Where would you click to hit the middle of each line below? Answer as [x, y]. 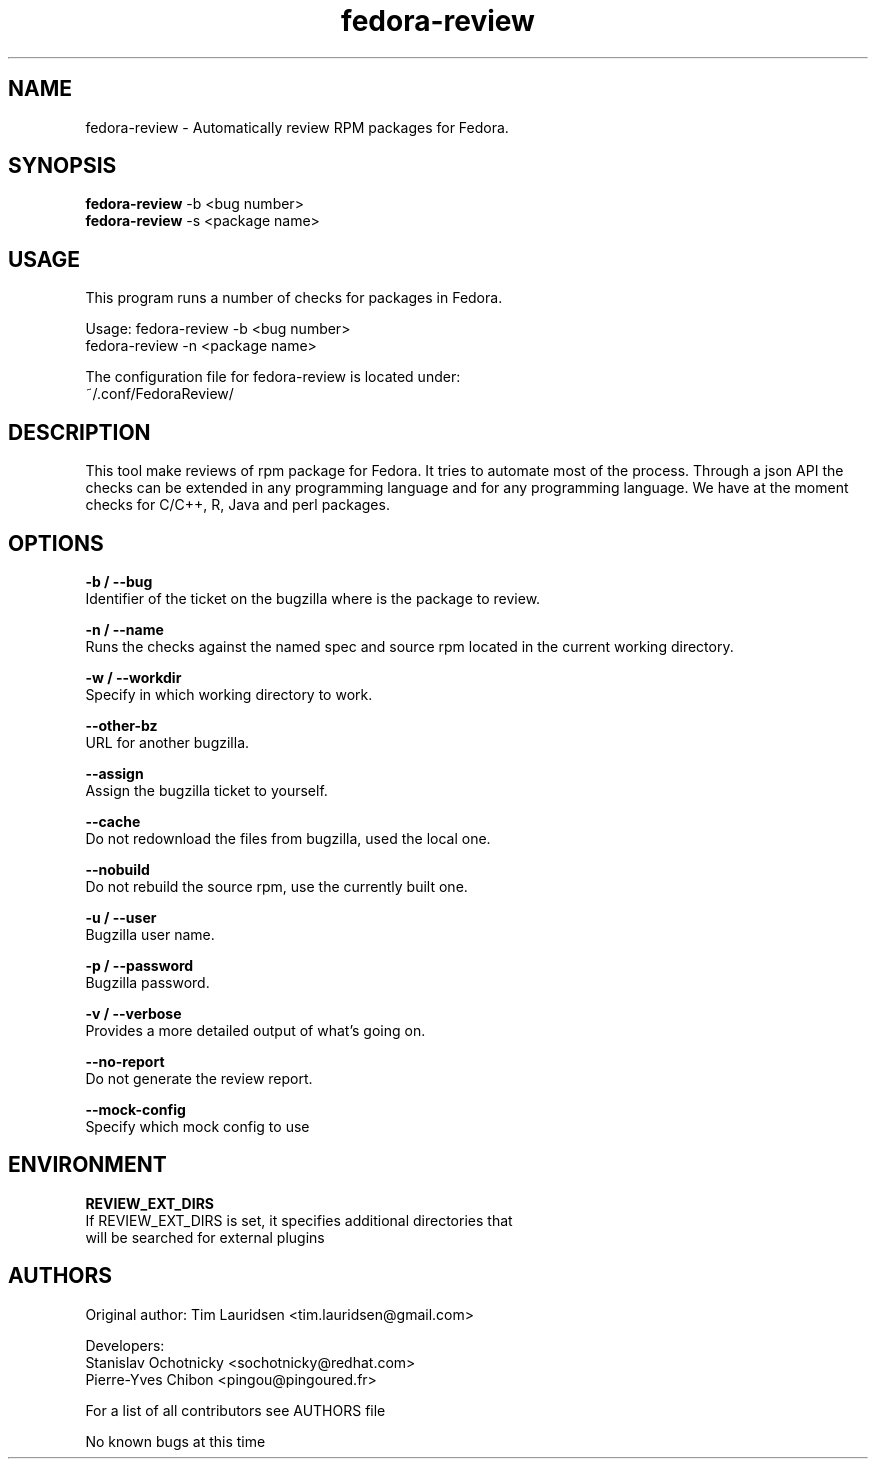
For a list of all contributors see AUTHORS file [235, 1410]
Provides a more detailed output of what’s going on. [255, 1030]
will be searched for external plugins [205, 1237]
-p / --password [139, 965]
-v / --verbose [133, 1013]
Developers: [125, 1345]
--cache [113, 821]
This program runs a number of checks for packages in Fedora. [294, 298]
